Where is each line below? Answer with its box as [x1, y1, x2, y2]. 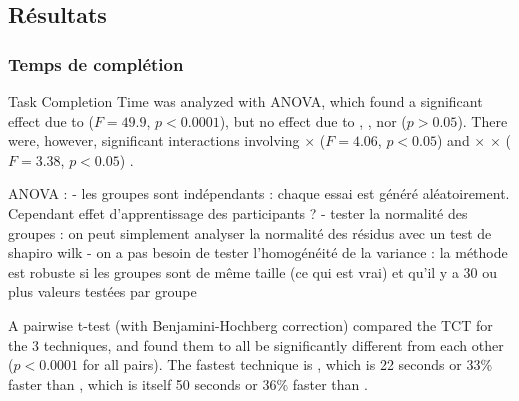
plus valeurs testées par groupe [8, 281, 197, 302]
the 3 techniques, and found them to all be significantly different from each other [8, 334, 504, 355]
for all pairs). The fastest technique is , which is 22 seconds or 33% [82, 354, 493, 375]
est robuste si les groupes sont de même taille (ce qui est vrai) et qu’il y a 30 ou [8, 261, 498, 282]
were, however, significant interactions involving [8, 130, 300, 151]
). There [457, 110, 508, 131]
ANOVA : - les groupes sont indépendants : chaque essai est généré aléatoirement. [8, 183, 510, 204]
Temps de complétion [8, 51, 184, 76]
